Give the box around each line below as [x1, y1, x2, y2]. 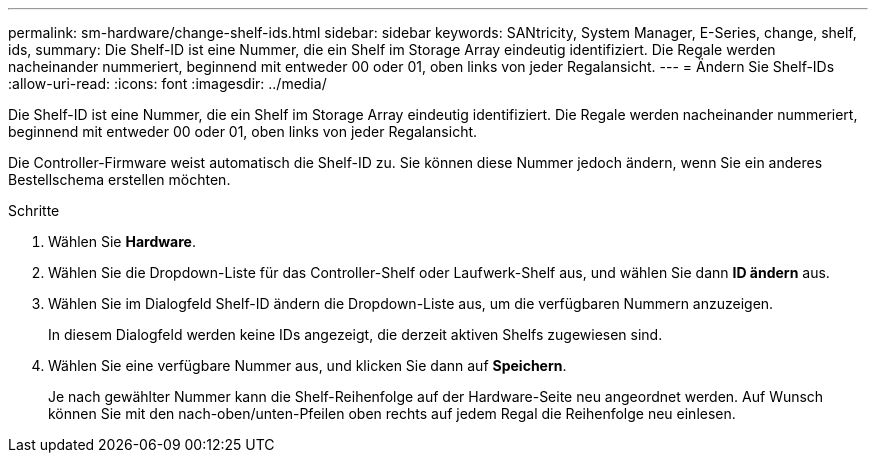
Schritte [8, 202, 60, 219]
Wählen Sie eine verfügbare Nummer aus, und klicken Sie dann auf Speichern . [48, 357, 567, 374]
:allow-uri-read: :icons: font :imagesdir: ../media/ [8, 75, 327, 92]
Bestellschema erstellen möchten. [8, 171, 231, 188]
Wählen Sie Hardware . [48, 233, 196, 250]
